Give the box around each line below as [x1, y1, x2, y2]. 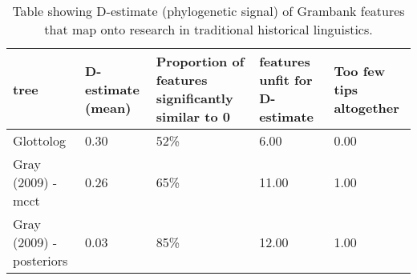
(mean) [85, 98, 132, 117]
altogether [334, 98, 399, 117]
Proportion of [156, 52, 245, 70]
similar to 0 [156, 107, 231, 126]
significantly [156, 89, 233, 107]
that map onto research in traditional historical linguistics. [44, 20, 373, 38]
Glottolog [13, 131, 66, 150]
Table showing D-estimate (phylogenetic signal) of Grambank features [12, 2, 405, 20]
